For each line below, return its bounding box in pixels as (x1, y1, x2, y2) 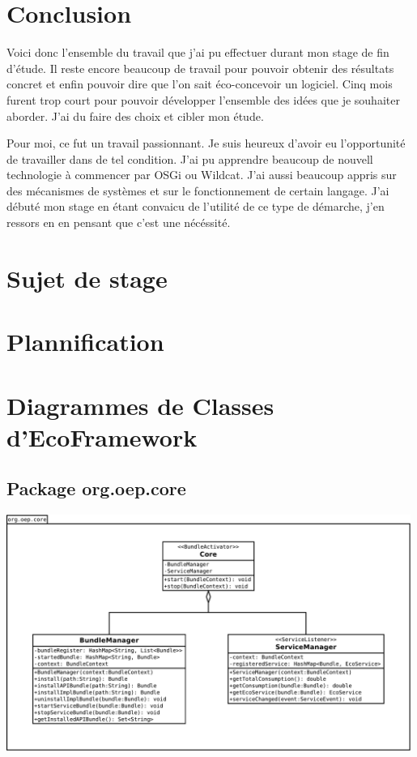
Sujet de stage (6, 261, 168, 294)
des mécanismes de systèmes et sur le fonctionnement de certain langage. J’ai (6, 182, 389, 199)
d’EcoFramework (6, 420, 198, 453)
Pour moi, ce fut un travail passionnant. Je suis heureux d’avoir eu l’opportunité (6, 135, 406, 152)
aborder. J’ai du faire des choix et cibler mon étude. (6, 107, 264, 124)
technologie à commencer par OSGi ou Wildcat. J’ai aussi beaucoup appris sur (6, 166, 397, 183)
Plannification (6, 325, 164, 358)
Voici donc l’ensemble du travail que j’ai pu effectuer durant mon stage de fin (6, 44, 389, 61)
